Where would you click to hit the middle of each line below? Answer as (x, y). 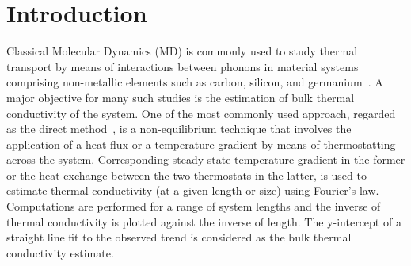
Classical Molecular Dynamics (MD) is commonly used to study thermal (182, 51)
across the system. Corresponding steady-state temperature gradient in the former (206, 160)
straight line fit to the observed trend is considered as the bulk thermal (179, 237)
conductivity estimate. (60, 252)
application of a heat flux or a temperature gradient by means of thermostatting (201, 144)
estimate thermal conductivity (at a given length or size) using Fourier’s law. (193, 190)
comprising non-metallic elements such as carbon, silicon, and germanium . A (195, 82)
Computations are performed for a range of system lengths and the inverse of (194, 206)
